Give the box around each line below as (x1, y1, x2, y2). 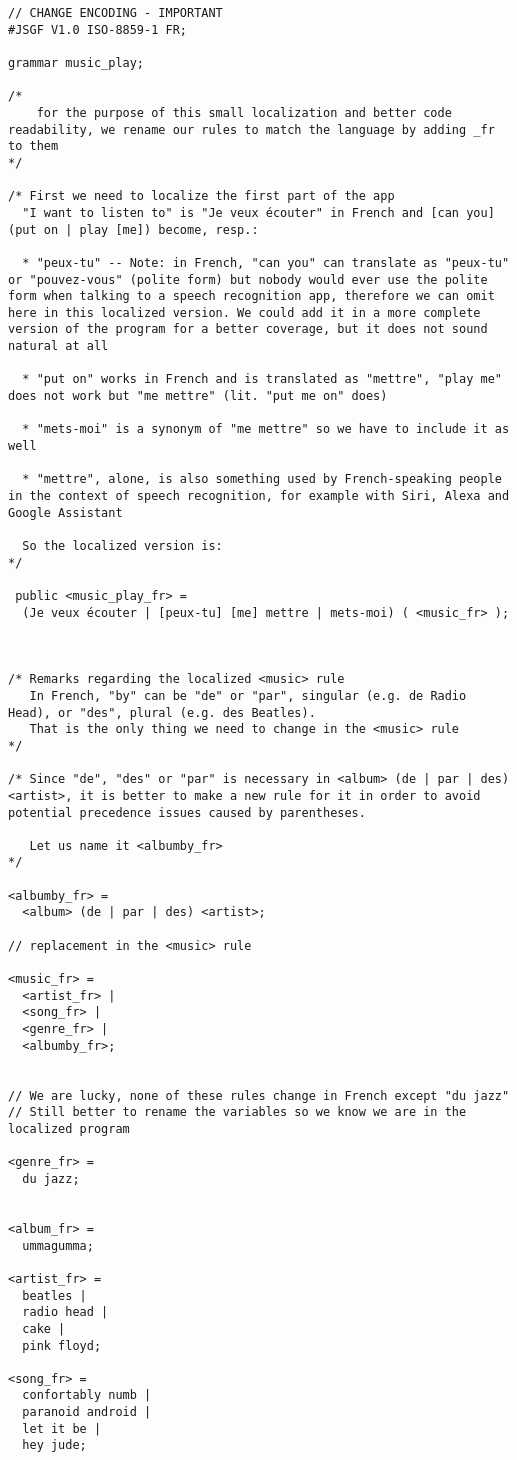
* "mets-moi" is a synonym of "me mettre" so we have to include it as (22, 422, 510, 437)
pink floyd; (22, 1338, 102, 1353)
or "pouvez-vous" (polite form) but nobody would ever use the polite (8, 272, 488, 287)
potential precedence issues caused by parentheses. (8, 805, 366, 820)
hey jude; (22, 1438, 87, 1453)
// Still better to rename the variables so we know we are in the (8, 1105, 467, 1120)
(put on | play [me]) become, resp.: (8, 222, 259, 237)
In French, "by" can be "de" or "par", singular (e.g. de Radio (29, 688, 467, 703)
